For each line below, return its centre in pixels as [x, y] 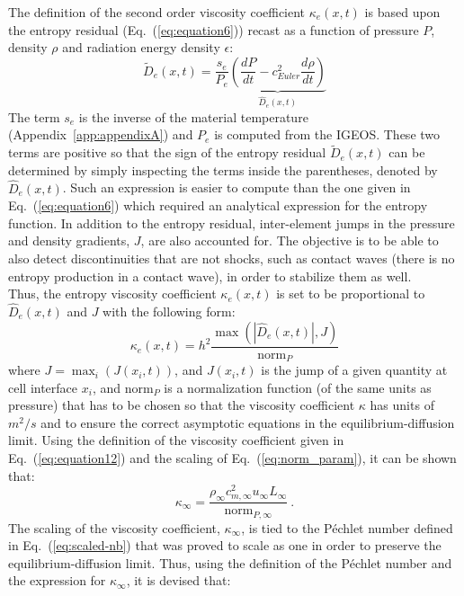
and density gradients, [69, 240]
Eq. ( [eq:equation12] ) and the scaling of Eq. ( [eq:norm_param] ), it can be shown [232, 458]
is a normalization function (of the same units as [298, 387]
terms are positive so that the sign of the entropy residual [167, 152]
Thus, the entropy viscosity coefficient [112, 294]
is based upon [402, 12]
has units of [402, 405]
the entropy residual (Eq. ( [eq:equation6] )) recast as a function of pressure [214, 29]
